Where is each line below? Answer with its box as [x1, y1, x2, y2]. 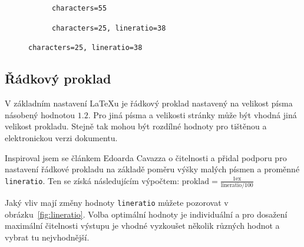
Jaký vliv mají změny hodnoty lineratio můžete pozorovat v [5, 196, 229, 209]
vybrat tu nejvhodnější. [5, 231, 90, 243]
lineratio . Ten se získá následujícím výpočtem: [5, 174, 180, 186]
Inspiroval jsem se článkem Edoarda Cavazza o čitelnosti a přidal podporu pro [5, 151, 287, 163]
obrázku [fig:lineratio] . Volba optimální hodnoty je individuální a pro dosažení [5, 208, 288, 220]
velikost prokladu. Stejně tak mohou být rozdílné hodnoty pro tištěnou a [5, 120, 267, 132]
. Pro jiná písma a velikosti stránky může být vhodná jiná [88, 108, 297, 121]
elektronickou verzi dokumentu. [5, 131, 118, 143]
